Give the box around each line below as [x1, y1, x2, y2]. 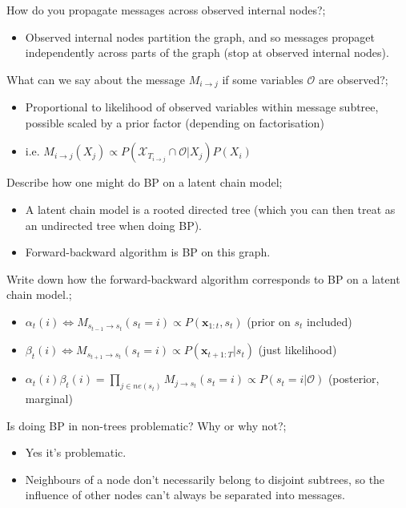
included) [306, 312, 352, 329]
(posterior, [328, 370, 380, 387]
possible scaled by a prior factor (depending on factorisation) [25, 114, 324, 131]
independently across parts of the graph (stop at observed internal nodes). [25, 44, 389, 61]
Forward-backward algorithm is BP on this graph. [25, 244, 271, 260]
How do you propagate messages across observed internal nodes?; [6, 2, 326, 18]
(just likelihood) [258, 341, 337, 358]
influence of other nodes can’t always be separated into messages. [25, 486, 345, 503]
